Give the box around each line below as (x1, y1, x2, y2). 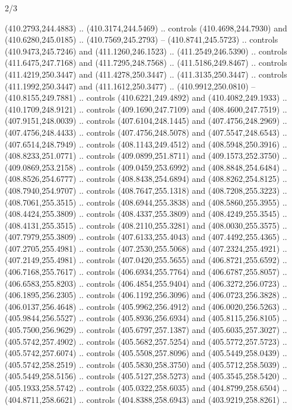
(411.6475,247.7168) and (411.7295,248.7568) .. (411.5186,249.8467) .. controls (5, 56, 287, 69)
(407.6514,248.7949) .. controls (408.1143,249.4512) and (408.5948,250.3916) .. (5, 137, 287, 150)
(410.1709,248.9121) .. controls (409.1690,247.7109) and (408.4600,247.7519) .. (5, 102, 287, 115)
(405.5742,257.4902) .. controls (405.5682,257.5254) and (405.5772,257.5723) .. (5, 335, 287, 347)
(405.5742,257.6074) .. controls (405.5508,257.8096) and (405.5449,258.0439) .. (5, 347, 287, 359)
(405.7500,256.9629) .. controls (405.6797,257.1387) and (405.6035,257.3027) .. (5, 323, 287, 336)
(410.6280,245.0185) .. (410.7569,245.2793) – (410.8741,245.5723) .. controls (5, 33, 278, 46)
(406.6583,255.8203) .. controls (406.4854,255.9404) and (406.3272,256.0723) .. (5, 277, 287, 289)
